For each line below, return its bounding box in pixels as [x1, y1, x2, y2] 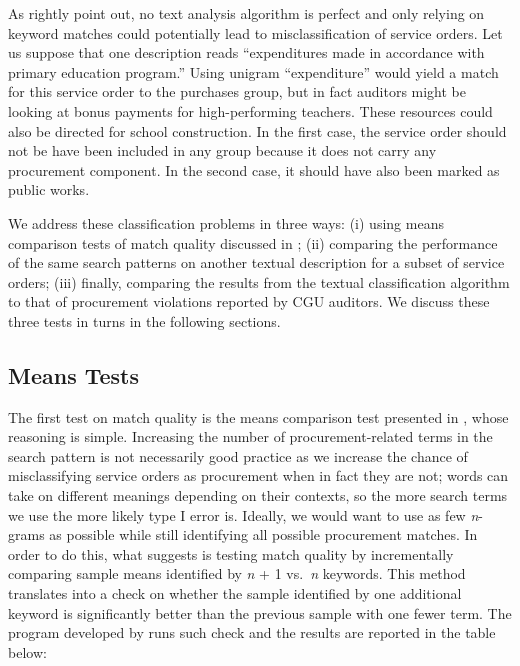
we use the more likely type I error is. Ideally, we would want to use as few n [8, 504, 479, 525]
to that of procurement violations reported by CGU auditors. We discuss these [8, 291, 490, 312]
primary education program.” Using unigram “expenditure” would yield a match [8, 61, 499, 82]
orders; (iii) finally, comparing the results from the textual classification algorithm [8, 271, 510, 292]
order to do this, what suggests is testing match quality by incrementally [8, 543, 454, 564]
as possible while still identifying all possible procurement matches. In [49, 524, 478, 545]
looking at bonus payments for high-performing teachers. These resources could [8, 100, 493, 121]
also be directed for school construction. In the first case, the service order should [8, 120, 507, 141]
